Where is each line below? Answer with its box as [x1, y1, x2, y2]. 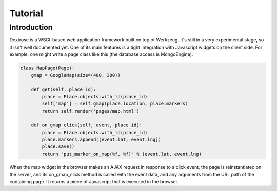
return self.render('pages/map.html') [42, 108, 140, 114]
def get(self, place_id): [31, 87, 96, 92]
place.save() [42, 144, 75, 150]
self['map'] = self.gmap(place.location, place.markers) [42, 101, 188, 107]
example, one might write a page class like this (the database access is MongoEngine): [9, 51, 193, 57]
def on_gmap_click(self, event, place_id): [31, 122, 142, 128]
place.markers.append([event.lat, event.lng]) [42, 137, 161, 143]
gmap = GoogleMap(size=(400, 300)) [31, 72, 121, 78]
